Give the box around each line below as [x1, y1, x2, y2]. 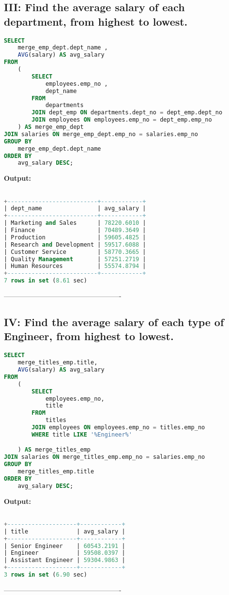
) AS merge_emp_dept [17, 124, 84, 131]
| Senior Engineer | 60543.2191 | [4, 542, 125, 549]
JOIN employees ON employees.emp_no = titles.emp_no [31, 424, 205, 431]
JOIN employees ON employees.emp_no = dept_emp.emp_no [31, 116, 212, 124]
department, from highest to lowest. [4, 14, 188, 29]
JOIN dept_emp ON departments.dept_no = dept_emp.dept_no [31, 109, 223, 116]
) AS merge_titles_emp [17, 446, 91, 454]
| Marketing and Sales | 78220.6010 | [4, 219, 146, 227]
